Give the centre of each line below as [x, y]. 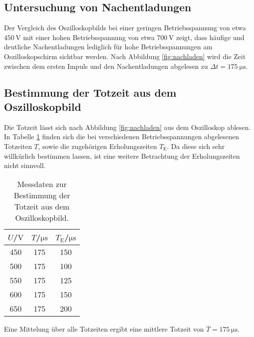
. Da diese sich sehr [196, 146]
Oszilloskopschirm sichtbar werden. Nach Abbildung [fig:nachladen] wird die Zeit [125, 56]
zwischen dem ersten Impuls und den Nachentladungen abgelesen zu [106, 66]
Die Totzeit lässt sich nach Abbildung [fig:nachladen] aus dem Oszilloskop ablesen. [127, 127]
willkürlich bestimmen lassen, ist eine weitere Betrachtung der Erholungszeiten [122, 156]
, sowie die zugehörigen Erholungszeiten [98, 146]
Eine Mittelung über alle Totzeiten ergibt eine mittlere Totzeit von [104, 328]
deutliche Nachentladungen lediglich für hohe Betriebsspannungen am [108, 47]
